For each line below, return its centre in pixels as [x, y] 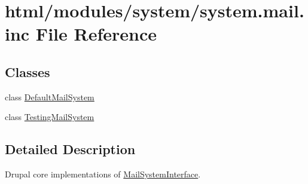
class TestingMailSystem [50, 117]
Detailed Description [70, 149]
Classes [28, 71]
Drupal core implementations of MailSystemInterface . [103, 174]
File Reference [96, 34]
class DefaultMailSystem [50, 96]
